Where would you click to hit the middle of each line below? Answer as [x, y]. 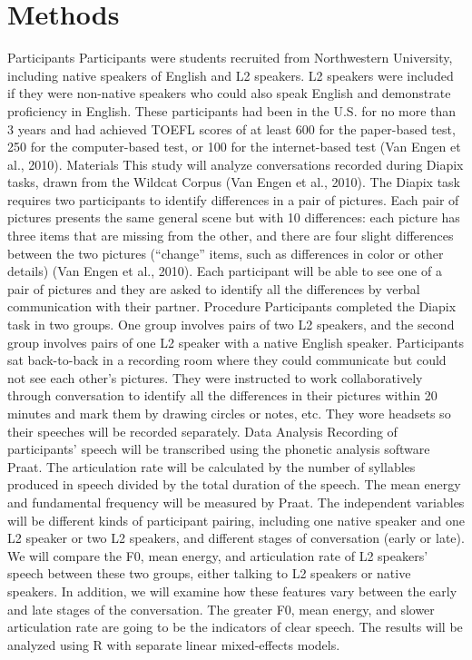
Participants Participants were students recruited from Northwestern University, [230, 58]
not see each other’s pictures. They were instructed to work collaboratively [215, 377]
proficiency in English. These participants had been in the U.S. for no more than [232, 110]
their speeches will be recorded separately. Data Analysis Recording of [202, 431]
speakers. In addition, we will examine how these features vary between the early [232, 591]
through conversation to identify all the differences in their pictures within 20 [222, 395]
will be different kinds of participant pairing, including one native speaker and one [236, 520]
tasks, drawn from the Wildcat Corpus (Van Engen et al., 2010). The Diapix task [234, 182]
